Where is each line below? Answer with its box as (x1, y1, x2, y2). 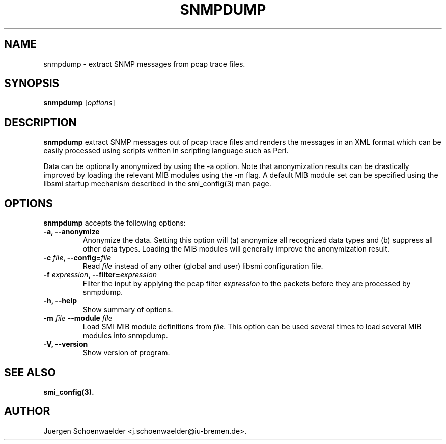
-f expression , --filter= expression (43, 270, 157, 280)
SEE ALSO (4, 366, 56, 379)
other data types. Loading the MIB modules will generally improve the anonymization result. (82, 244, 389, 254)
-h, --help (43, 296, 77, 306)
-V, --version (43, 340, 88, 349)
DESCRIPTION (4, 116, 77, 129)
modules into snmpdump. (82, 331, 168, 340)
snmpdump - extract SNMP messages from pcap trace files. (43, 59, 245, 68)
